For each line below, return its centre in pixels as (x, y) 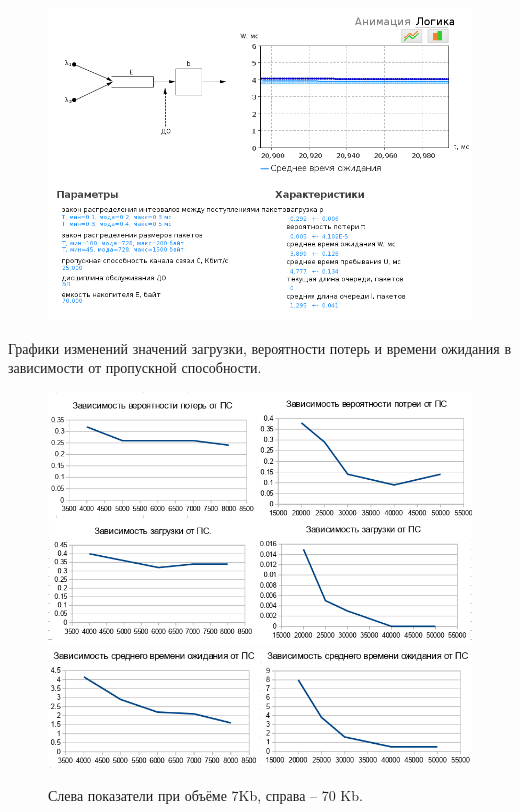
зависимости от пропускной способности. (135, 367)
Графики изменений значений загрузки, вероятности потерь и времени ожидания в (260, 347)
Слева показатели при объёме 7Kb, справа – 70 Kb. (205, 795)
